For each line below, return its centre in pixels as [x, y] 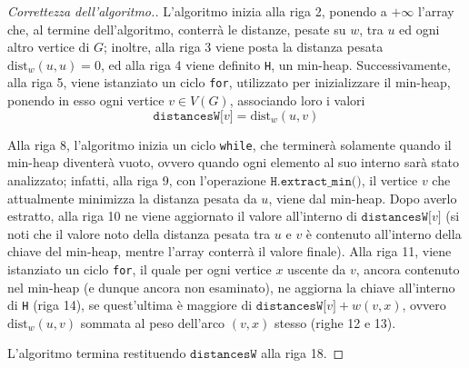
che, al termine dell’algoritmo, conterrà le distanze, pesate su [177, 29]
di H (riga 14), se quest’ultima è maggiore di [130, 305]
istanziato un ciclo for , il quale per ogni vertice [140, 269]
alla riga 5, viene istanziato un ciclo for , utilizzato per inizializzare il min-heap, [229, 82]
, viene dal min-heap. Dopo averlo [363, 198]
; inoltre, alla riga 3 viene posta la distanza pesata [243, 47]
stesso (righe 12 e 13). [335, 322]
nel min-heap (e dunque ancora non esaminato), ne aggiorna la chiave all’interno [231, 287]
